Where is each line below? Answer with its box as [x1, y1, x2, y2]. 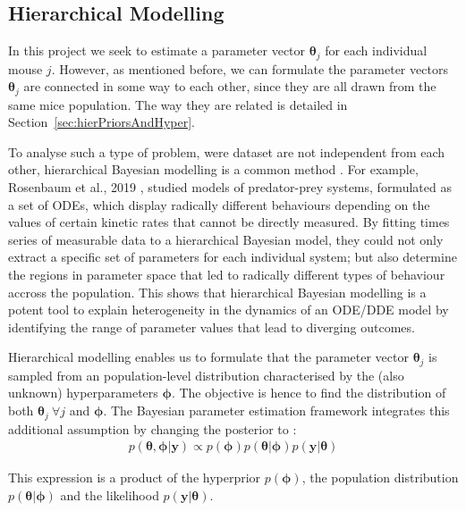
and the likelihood [60, 485, 159, 504]
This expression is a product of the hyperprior [8, 468, 261, 487]
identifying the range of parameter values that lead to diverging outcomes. [8, 317, 415, 336]
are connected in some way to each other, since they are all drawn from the [23, 77, 436, 96]
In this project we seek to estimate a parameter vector [8, 41, 306, 60]
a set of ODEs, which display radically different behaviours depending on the [8, 195, 430, 214]
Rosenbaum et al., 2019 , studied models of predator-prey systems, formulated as [8, 178, 452, 197]
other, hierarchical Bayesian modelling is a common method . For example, [8, 160, 419, 179]
